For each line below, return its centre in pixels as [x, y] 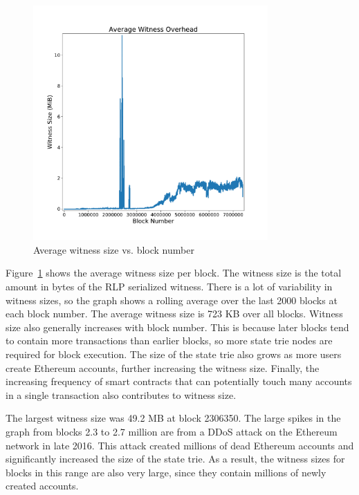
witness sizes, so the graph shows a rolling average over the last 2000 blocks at [172, 300]
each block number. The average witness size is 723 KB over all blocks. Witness [174, 314]
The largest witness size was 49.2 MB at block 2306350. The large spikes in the [173, 418]
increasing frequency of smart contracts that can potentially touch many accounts [179, 381]
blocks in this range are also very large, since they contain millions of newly [166, 472]
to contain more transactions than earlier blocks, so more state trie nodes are [169, 340]
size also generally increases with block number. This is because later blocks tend [177, 327]
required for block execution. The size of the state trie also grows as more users [174, 354]
